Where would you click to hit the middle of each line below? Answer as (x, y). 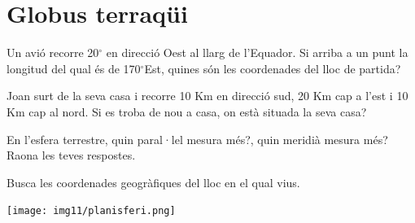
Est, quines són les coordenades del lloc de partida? (273, 68)
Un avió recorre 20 (53, 52)
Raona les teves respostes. (71, 155)
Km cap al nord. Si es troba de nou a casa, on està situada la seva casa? (187, 111)
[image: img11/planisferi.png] (91, 211)
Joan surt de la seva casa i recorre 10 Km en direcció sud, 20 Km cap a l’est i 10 (207, 96)
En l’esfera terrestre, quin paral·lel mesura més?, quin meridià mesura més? (197, 139)
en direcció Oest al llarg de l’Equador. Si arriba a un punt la (257, 52)
